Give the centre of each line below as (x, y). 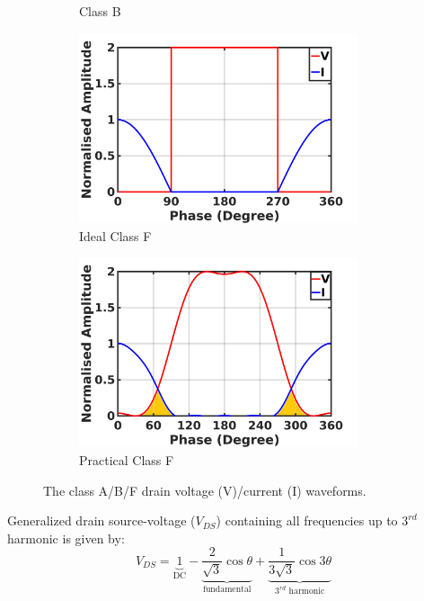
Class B (100, 11)
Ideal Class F (115, 235)
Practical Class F (127, 460)
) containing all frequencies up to (307, 520)
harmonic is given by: (66, 538)
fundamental (227, 589)
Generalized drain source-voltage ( (102, 520)
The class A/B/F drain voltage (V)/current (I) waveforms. (205, 490)
